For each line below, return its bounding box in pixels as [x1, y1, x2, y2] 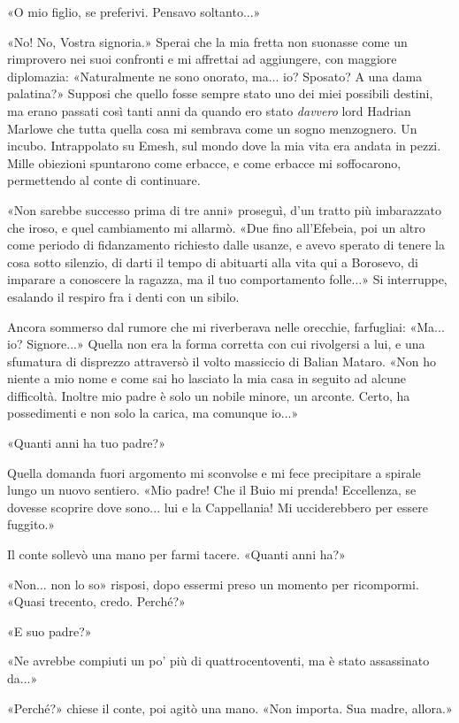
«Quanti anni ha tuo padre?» [7, 434, 165, 452]
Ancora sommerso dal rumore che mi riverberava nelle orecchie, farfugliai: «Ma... [7, 317, 445, 335]
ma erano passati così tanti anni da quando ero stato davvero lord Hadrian [7, 101, 411, 119]
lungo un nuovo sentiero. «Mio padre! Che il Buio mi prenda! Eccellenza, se [7, 481, 417, 499]
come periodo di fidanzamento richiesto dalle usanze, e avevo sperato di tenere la [7, 235, 446, 254]
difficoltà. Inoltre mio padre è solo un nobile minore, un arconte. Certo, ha [7, 386, 410, 404]
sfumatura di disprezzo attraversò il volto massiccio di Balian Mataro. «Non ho [7, 351, 436, 370]
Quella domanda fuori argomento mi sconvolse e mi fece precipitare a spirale [7, 463, 421, 481]
